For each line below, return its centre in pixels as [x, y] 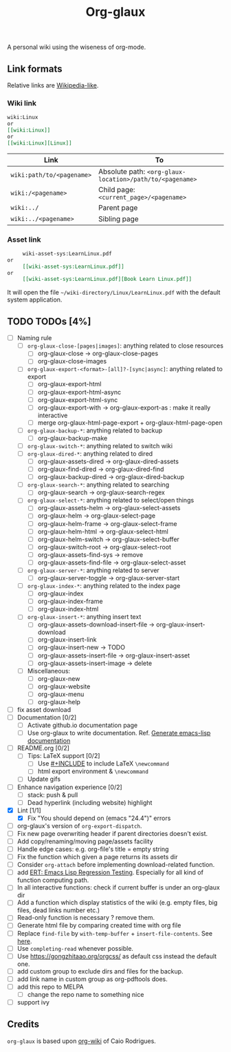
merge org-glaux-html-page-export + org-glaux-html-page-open [130, 422]
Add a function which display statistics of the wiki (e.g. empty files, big [117, 903]
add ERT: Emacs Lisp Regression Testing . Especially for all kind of [110, 872]
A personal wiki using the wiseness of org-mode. [77, 47]
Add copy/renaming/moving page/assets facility [85, 841]
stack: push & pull [53, 795]
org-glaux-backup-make [73, 438]
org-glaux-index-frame [70, 601]
